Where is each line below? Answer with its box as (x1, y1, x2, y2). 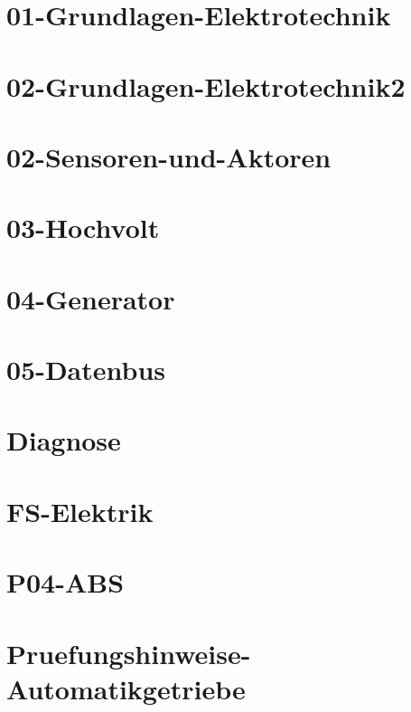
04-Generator (6, 280, 175, 317)
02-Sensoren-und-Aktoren (6, 138, 332, 175)
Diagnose (6, 422, 121, 459)
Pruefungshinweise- (6, 634, 251, 671)
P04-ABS (6, 564, 125, 601)
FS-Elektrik (6, 492, 154, 529)
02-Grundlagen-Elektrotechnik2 (6, 67, 406, 104)
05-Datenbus (6, 351, 166, 388)
